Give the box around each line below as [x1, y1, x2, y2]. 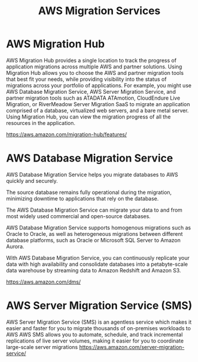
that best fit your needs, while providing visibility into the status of [6, 75, 167, 83]
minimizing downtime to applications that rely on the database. [6, 195, 159, 202]
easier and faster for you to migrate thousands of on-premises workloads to [6, 324, 191, 331]
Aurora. [6, 243, 25, 250]
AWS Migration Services [38, 4, 161, 18]
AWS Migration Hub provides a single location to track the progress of [6, 57, 177, 64]
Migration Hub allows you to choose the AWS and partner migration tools [6, 69, 184, 76]
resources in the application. [6, 119, 76, 126]
